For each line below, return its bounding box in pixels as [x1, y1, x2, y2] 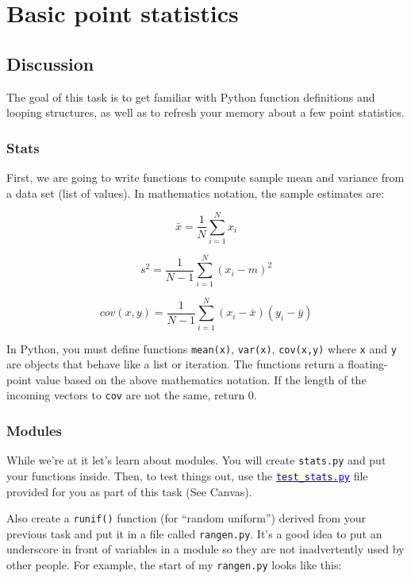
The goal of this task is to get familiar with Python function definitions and [6, 88, 375, 105]
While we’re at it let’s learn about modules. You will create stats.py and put [6, 452, 386, 468]
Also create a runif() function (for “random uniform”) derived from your [6, 510, 367, 526]
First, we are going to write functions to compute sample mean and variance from [6, 168, 405, 185]
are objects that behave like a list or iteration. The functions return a [6, 356, 344, 372]
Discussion [6, 51, 94, 75]
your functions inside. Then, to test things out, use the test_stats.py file [6, 467, 368, 484]
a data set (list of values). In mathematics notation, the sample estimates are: [6, 184, 385, 201]
